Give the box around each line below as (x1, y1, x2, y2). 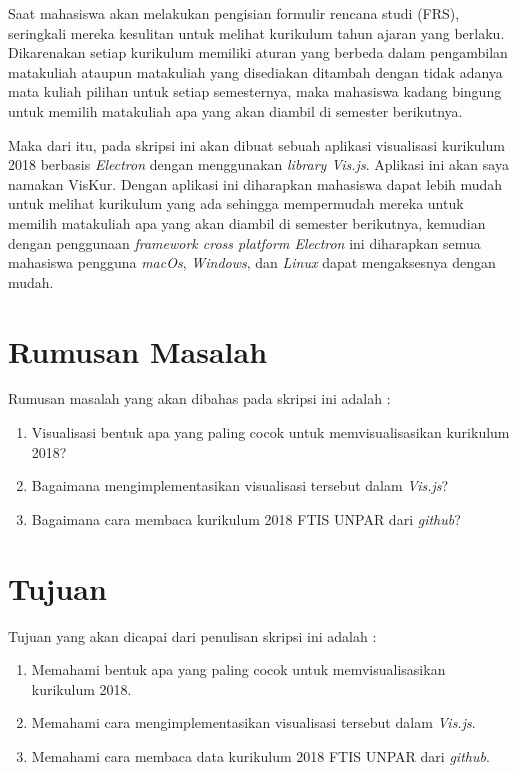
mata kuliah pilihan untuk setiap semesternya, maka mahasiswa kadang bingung (8, 81, 502, 102)
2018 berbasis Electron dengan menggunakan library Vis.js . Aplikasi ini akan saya (8, 154, 509, 175)
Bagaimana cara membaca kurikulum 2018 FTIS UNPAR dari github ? (31, 508, 461, 529)
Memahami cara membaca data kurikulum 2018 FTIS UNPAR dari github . (31, 745, 490, 766)
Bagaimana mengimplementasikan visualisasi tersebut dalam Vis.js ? (31, 475, 449, 496)
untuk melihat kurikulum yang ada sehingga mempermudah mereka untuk (8, 193, 464, 214)
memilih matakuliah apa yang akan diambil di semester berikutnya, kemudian (8, 212, 486, 233)
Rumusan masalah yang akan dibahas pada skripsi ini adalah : (8, 388, 391, 409)
